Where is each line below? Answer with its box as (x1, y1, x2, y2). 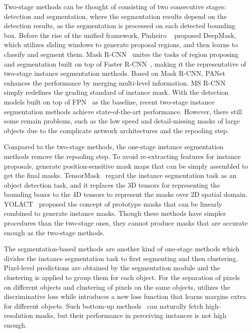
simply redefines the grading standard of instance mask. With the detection (4, 87, 229, 97)
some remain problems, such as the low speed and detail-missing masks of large (4, 116, 240, 126)
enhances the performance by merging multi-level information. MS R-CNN (4, 77, 226, 88)
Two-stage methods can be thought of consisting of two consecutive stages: (4, 1, 226, 11)
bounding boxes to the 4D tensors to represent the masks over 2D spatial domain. (4, 189, 248, 199)
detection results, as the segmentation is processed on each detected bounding (4, 20, 235, 31)
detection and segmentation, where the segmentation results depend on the (4, 11, 227, 21)
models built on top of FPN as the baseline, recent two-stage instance (4, 96, 215, 106)
